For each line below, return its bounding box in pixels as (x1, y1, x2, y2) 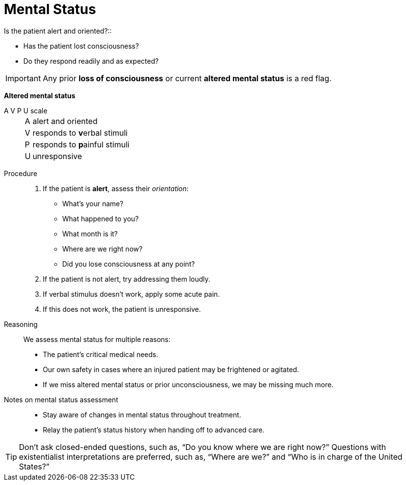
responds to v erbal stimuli (32, 127, 128, 138)
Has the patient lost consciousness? (23, 41, 139, 50)
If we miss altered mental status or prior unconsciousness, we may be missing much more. (43, 380, 334, 389)
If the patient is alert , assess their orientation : (43, 184, 189, 193)
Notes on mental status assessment (4, 395, 118, 404)
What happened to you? (62, 214, 139, 223)
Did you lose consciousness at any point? (62, 259, 195, 268)
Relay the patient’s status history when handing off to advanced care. (43, 425, 265, 434)
